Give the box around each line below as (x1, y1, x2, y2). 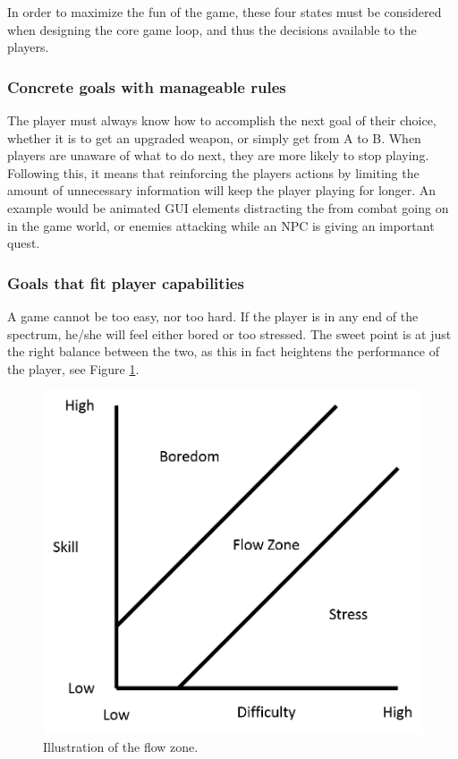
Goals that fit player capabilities (7, 271, 244, 294)
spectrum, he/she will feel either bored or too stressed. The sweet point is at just (7, 324, 452, 343)
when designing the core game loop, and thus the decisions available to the (7, 20, 417, 38)
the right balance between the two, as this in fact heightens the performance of (7, 342, 439, 361)
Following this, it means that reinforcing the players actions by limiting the (7, 163, 420, 182)
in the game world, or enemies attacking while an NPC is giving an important (7, 216, 435, 235)
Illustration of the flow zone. (43, 737, 199, 755)
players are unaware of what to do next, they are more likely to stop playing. (7, 146, 429, 165)
